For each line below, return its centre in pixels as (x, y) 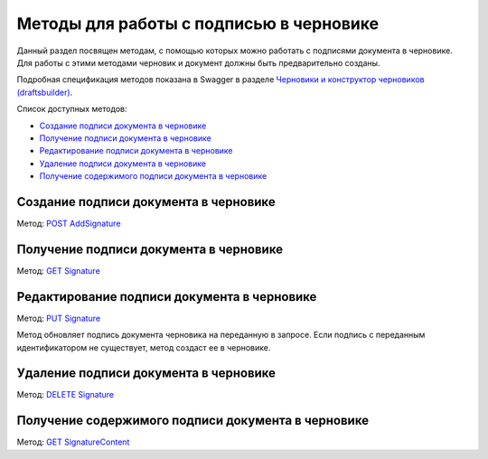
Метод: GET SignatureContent (73, 442)
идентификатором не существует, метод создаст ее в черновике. (144, 347)
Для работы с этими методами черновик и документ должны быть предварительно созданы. (198, 62)
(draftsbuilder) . (45, 92)
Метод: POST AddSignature (69, 223)
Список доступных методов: (72, 109)
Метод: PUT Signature (59, 318)
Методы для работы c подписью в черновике (198, 23)
